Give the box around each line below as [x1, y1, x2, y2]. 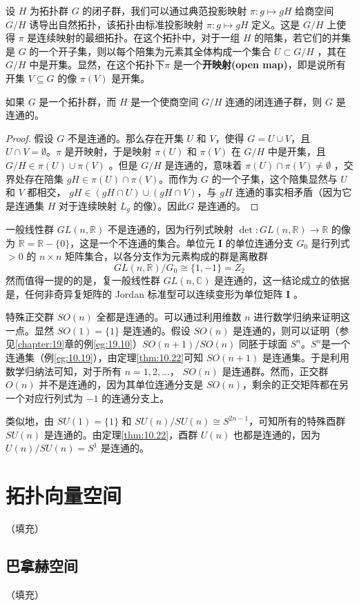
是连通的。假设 [122, 323, 191, 337]
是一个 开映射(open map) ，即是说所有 [173, 57, 346, 72]
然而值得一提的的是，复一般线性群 [6, 272, 160, 287]
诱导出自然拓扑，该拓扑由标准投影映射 [29, 17, 204, 31]
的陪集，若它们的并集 [254, 30, 351, 45]
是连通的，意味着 [164, 157, 242, 172]
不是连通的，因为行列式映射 [107, 222, 233, 236]
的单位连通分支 [225, 235, 293, 250]
